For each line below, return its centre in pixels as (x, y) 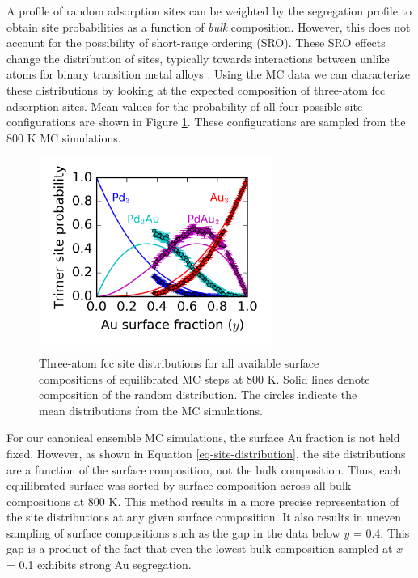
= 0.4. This (381, 532)
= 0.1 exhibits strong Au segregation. (99, 565)
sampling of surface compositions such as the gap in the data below (173, 532)
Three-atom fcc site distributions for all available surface (179, 362)
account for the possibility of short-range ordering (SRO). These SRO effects (196, 42)
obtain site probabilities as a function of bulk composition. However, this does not (209, 26)
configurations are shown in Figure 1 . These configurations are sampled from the (206, 122)
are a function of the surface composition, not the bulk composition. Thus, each (204, 469)
